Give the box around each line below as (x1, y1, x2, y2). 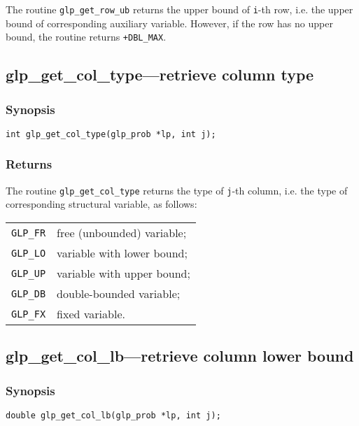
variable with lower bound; (57, 245, 188, 262)
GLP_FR (11, 227, 46, 239)
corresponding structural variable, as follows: (6, 197, 197, 211)
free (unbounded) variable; (57, 225, 187, 241)
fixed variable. (57, 306, 125, 322)
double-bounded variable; (57, 285, 181, 302)
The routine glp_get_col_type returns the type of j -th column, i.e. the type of (6, 183, 348, 197)
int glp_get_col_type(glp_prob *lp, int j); (6, 129, 216, 139)
